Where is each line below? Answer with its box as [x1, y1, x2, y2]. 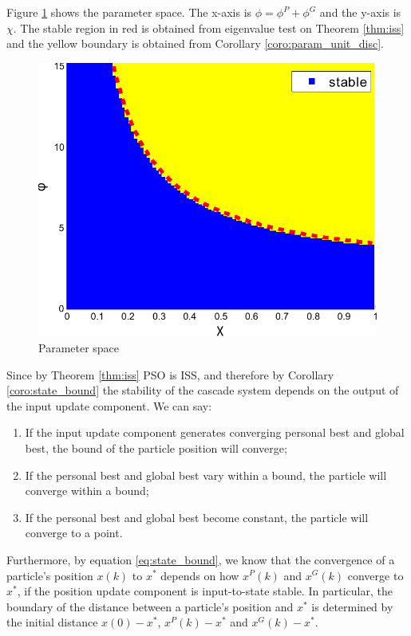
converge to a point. [25, 524, 123, 541]
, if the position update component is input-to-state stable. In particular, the [17, 583, 393, 599]
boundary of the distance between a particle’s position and [6, 598, 294, 614]
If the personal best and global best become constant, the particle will [25, 508, 369, 525]
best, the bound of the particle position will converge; [25, 439, 287, 456]
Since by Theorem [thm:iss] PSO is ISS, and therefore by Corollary [6, 366, 334, 383]
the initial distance [6, 614, 98, 630]
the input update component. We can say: [6, 397, 212, 414]
